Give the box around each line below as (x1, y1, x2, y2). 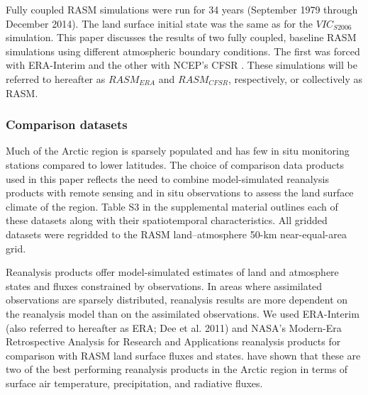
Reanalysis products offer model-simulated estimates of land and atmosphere (6, 265, 339, 279)
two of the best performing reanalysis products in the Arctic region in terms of (6, 362, 348, 377)
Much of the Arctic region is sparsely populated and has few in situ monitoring (6, 143, 350, 158)
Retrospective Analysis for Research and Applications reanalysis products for (6, 334, 341, 349)
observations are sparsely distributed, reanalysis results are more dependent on (6, 292, 348, 307)
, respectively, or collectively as (228, 71, 363, 86)
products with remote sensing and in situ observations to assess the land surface (6, 185, 354, 200)
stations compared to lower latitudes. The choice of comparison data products (6, 157, 344, 172)
